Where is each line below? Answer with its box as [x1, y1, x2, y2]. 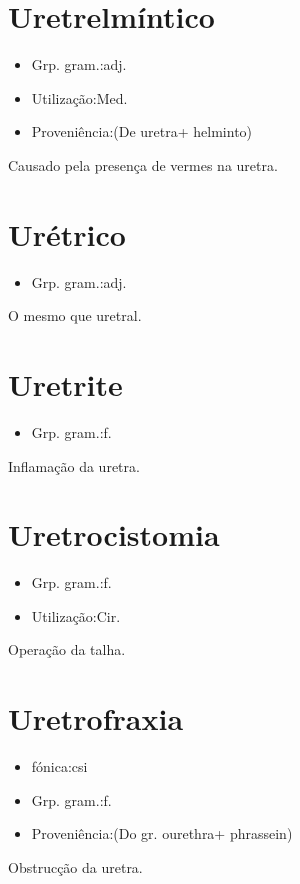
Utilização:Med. [31, 87, 128, 108]
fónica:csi [31, 756, 88, 777]
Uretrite [8, 364, 123, 404]
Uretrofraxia [8, 698, 184, 739]
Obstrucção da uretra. [8, 856, 143, 877]
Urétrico [8, 213, 126, 254]
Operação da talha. [8, 639, 126, 660]
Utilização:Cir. [31, 605, 121, 626]
